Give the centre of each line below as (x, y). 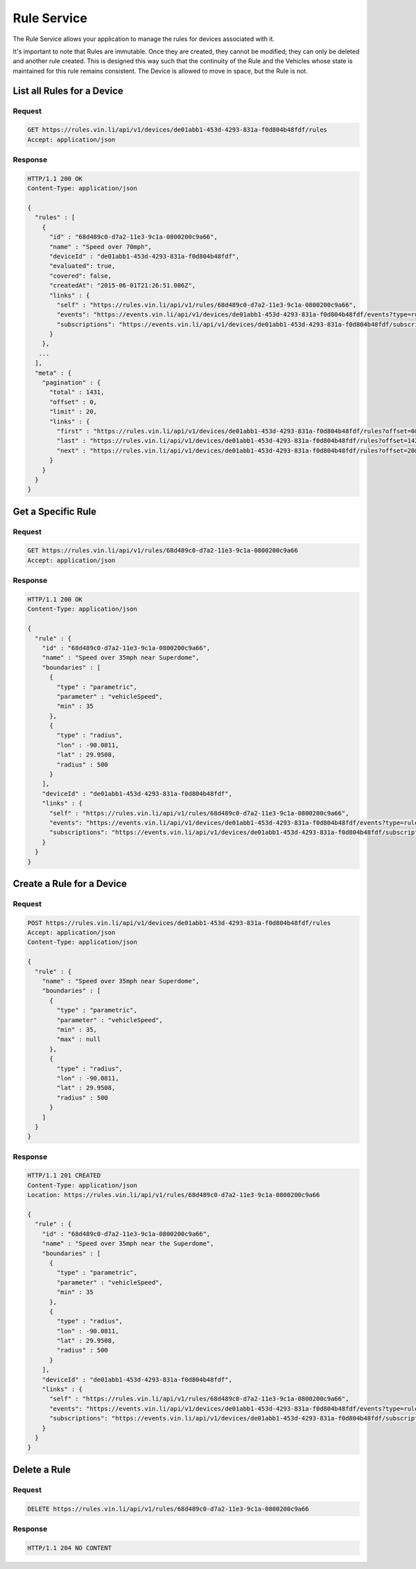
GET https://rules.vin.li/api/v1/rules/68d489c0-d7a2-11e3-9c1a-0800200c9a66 (163, 551)
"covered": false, (81, 275)
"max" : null (79, 1040)
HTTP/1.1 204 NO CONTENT (70, 1548)
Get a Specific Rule (55, 511)
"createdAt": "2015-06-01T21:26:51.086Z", (123, 286)
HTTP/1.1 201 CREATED (64, 1176)
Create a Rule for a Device (70, 884)
